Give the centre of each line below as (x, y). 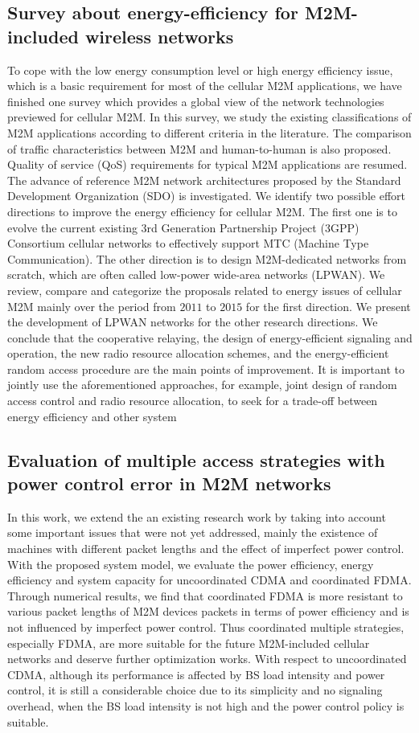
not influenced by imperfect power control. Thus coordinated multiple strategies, (206, 627)
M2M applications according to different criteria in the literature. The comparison (209, 132)
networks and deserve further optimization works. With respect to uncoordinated (207, 659)
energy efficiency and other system (92, 416)
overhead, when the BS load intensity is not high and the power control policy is (206, 705)
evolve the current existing (72, 227)
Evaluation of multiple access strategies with (196, 459)
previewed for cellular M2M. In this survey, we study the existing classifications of (209, 117)
